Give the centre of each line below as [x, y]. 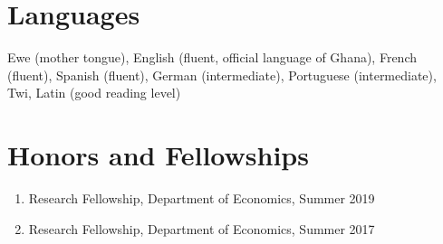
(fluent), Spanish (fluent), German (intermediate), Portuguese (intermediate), [222, 75]
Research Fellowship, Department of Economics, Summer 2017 [202, 228]
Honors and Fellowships [158, 155]
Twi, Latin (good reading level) [94, 93]
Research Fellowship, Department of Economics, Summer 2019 [202, 198]
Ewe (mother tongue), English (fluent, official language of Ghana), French [212, 57]
